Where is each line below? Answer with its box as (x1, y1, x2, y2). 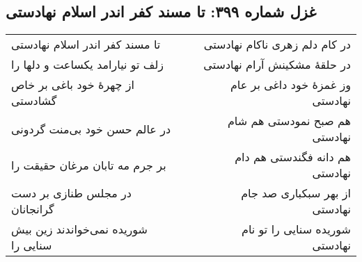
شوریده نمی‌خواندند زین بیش (11, 221, 148, 238)
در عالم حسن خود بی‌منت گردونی (11, 120, 171, 137)
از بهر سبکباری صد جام (241, 185, 351, 202)
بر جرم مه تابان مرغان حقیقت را (11, 156, 166, 173)
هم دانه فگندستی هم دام (235, 149, 351, 165)
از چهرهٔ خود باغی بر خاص (11, 76, 134, 93)
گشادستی (11, 92, 57, 109)
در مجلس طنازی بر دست (11, 185, 132, 202)
